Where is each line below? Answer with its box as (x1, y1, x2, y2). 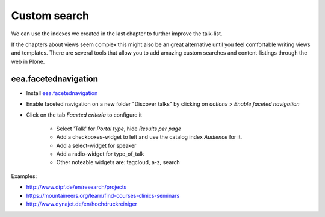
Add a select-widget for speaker (56, 142, 137, 149)
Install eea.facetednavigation (26, 89, 98, 96)
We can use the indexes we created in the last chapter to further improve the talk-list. (11, 30, 223, 37)
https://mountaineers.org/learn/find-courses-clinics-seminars (26, 192, 180, 199)
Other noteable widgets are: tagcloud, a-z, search (56, 159, 180, 166)
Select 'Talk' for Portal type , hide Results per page (56, 125, 182, 132)
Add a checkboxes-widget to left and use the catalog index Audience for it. (56, 133, 243, 141)
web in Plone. (11, 58, 45, 65)
